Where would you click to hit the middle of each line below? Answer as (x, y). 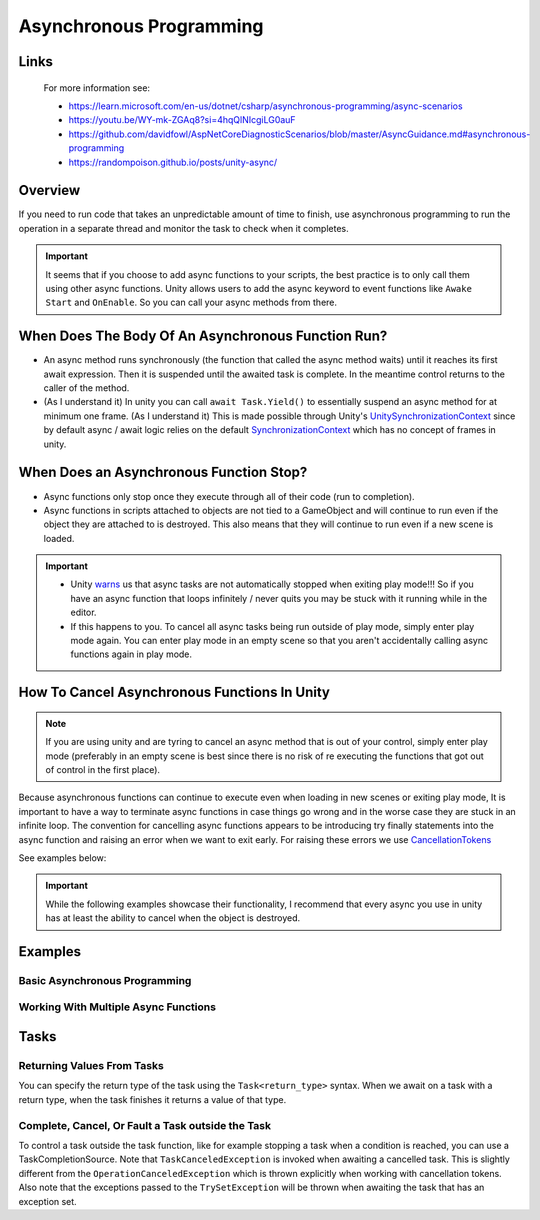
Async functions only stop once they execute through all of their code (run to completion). (229, 496)
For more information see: (96, 87)
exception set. (47, 1201)
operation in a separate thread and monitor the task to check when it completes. (183, 228)
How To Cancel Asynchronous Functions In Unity (174, 692)
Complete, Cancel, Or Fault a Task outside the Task (145, 1125)
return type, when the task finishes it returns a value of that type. (152, 1099)
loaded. (59, 538)
